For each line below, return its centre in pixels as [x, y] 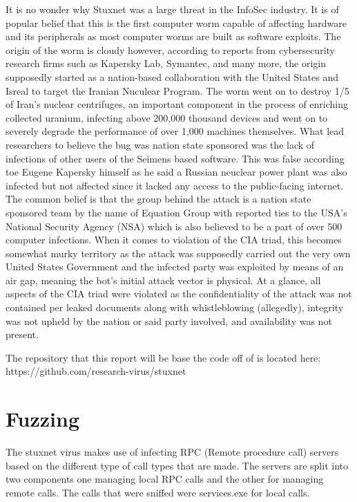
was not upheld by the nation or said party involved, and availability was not [169, 320]
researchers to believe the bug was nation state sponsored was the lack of [160, 144]
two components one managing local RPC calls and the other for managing [165, 479]
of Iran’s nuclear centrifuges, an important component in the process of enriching [177, 104]
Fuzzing [43, 419]
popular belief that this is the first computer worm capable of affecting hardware [176, 22]
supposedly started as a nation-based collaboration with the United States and [172, 76]
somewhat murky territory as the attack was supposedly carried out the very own [178, 253]
